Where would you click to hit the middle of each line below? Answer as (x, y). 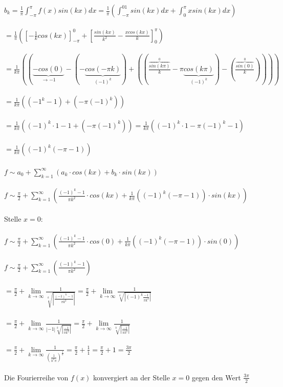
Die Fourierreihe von (36, 377)
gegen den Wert (216, 377)
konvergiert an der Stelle (132, 377)
